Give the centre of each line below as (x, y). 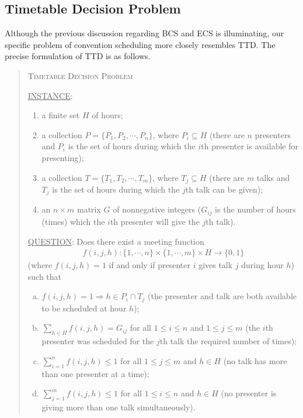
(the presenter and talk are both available (222, 296)
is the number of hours (255, 209)
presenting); (63, 157)
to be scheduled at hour (84, 308)
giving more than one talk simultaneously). (119, 407)
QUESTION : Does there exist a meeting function (116, 241)
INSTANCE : (50, 95)
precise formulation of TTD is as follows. (78, 56)
